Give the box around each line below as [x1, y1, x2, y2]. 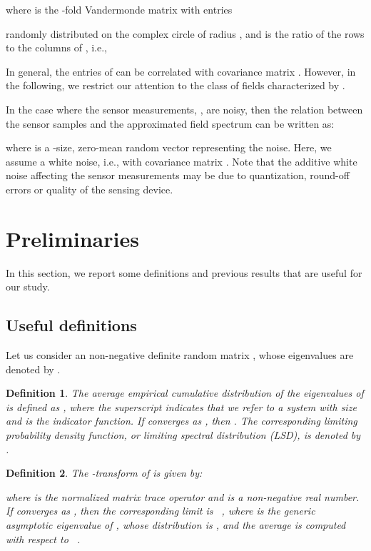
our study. [6, 279, 50, 294]
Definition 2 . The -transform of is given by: [6, 465, 203, 480]
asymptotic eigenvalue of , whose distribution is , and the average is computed [6, 517, 346, 532]
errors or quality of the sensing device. [6, 181, 173, 196]
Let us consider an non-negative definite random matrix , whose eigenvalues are [6, 348, 354, 363]
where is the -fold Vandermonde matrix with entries [6, 2, 233, 16]
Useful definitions [6, 314, 137, 336]
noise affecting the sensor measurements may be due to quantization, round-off [6, 168, 350, 183]
